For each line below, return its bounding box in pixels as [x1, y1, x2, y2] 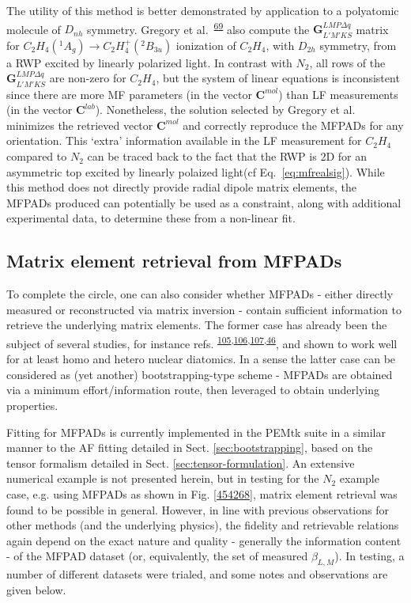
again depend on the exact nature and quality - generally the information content [6, 532, 402, 548]
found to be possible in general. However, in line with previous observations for [6, 501, 389, 518]
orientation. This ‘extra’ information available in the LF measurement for [6, 132, 362, 149]
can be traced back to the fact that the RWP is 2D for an [87, 148, 367, 165]
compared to [6, 148, 67, 165]
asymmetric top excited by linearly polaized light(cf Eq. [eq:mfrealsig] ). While [6, 163, 385, 180]
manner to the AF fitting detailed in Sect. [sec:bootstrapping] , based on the [6, 439, 373, 456]
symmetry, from [319, 36, 397, 53]
